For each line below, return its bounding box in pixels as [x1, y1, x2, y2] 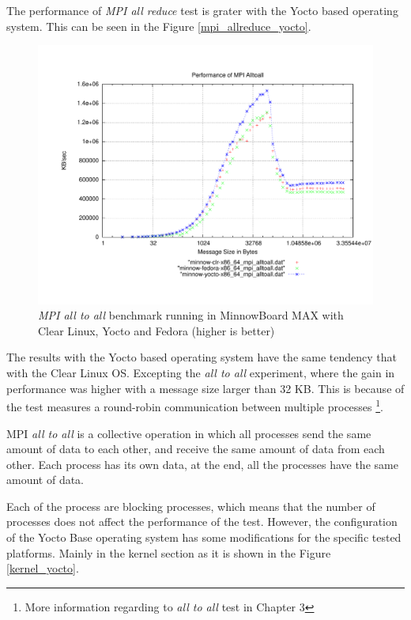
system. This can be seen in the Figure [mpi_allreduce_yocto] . [6, 17, 311, 34]
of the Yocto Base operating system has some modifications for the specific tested [6, 529, 402, 546]
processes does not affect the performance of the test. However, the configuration [6, 513, 398, 530]
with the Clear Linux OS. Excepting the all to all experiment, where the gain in [6, 365, 395, 381]
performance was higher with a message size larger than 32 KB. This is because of [6, 380, 405, 396]
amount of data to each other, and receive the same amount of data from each [6, 440, 385, 457]
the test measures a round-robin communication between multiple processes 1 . [6, 396, 383, 414]
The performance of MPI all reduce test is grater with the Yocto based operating [6, 2, 398, 18]
